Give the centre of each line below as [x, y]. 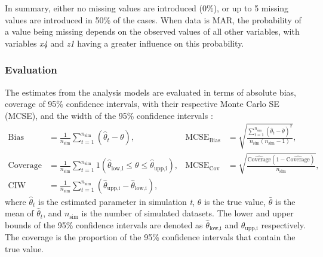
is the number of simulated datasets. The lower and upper [187, 213]
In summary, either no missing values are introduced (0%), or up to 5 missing [147, 8]
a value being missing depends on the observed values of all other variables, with [152, 31]
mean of [19, 213]
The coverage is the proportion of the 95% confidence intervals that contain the [150, 237]
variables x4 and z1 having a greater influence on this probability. [124, 43]
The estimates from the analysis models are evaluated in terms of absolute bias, [150, 92]
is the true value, [235, 201]
